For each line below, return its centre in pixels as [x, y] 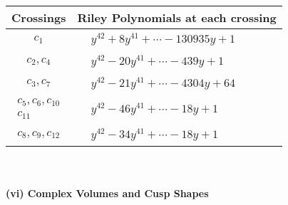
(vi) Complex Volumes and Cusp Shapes [107, 193]
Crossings [39, 17]
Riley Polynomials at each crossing [177, 17]
